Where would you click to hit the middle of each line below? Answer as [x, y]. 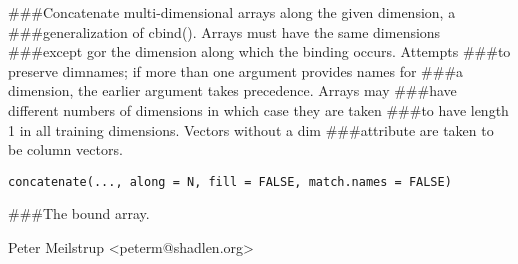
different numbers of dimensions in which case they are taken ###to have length [258, 109]
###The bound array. [79, 213]
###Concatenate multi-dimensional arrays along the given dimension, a [232, 12]
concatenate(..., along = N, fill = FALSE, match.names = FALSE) [230, 181]
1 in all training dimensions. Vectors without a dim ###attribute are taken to [251, 129]
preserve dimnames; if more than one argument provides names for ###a [236, 70]
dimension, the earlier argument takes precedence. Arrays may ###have [232, 90]
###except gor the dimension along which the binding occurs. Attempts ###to [259, 51]
